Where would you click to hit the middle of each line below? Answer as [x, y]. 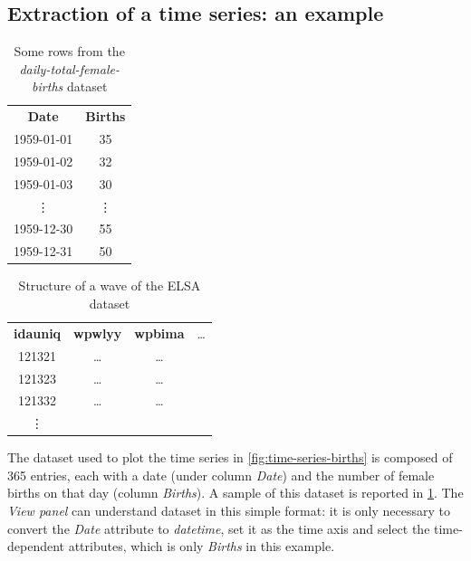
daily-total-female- [70, 68]
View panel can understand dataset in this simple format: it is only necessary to [229, 511]
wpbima [159, 333]
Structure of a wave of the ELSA [110, 285]
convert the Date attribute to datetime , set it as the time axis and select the [219, 528]
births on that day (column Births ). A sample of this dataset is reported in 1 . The [235, 493]
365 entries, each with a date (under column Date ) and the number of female [221, 475]
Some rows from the [69, 51]
